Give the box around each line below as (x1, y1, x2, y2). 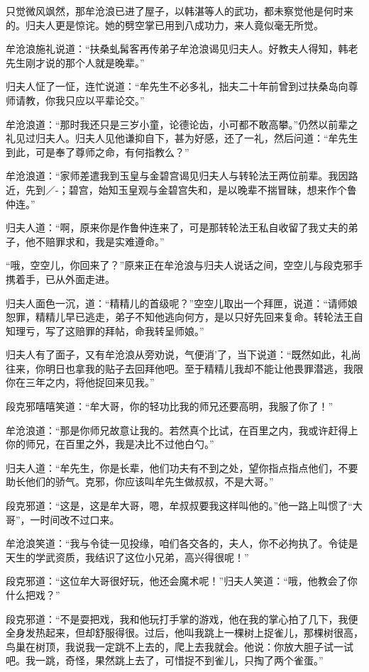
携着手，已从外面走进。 (6, 271, 115, 286)
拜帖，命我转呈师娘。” (104, 323, 204, 338)
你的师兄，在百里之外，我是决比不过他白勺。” (6, 436, 214, 451)
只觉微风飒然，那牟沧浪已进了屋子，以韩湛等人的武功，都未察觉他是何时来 (6, 4, 353, 18)
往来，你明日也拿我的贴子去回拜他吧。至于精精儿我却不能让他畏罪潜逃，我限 (6, 360, 363, 375)
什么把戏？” (6, 588, 60, 602)
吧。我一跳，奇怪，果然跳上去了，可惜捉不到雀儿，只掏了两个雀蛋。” (6, 653, 324, 668)
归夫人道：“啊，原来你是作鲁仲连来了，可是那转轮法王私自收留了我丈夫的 (6, 220, 348, 235)
